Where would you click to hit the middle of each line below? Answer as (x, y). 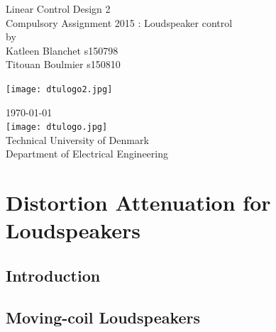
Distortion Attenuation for (138, 203)
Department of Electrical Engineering (87, 154)
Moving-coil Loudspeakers (103, 317)
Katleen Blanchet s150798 (62, 50)
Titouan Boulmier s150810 (63, 64)
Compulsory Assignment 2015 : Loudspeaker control (119, 22)
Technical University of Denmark (77, 139)
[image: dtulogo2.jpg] (59, 89)
